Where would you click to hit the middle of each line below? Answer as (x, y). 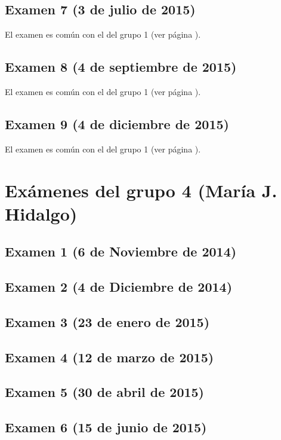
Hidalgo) (41, 213)
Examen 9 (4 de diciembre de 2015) (117, 123)
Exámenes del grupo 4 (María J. (141, 190)
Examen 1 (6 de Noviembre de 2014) (121, 251)
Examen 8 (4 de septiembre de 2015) (121, 67)
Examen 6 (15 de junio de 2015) (106, 427)
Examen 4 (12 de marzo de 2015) (109, 357)
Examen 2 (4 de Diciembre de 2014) (119, 287)
